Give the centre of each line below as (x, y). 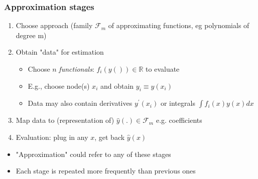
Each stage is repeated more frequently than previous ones (106, 171)
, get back (110, 137)
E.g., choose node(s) (59, 85)
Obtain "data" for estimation (60, 52)
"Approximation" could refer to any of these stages (93, 154)
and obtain (117, 85)
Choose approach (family (54, 25)
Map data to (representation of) (65, 120)
